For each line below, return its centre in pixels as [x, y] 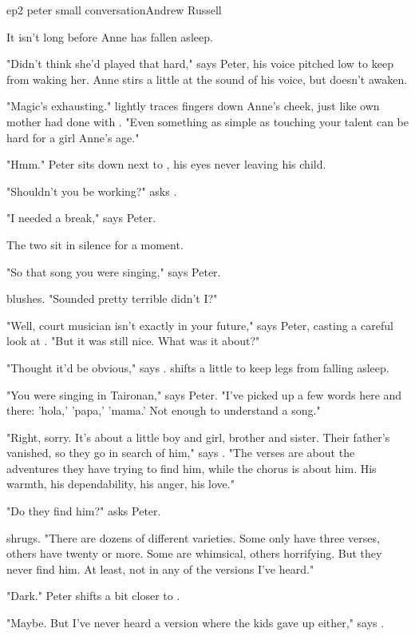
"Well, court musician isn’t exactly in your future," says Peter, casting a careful [200, 325]
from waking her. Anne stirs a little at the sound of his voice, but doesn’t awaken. [207, 79]
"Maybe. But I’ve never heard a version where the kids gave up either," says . [196, 623]
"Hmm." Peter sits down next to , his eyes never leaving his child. [166, 164]
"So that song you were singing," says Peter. [114, 271]
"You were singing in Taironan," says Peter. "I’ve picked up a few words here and [204, 394]
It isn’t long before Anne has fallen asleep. [110, 36]
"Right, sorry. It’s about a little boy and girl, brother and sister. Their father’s [198, 437]
